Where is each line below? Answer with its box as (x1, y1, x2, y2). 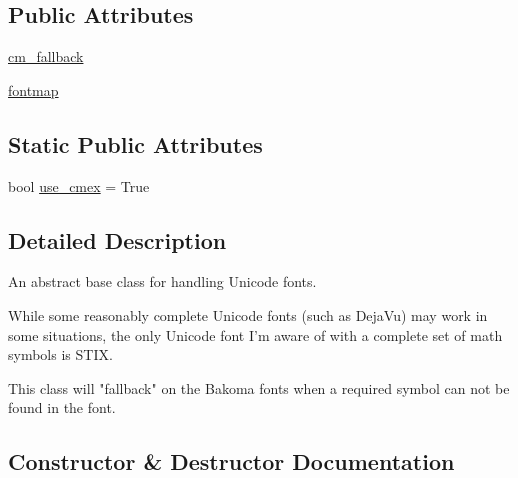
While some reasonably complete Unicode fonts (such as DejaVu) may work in (8, 304, 488, 325)
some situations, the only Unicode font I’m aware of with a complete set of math (8, 324, 503, 345)
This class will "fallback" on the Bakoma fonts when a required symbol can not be (8, 377, 510, 398)
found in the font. (8, 397, 116, 418)
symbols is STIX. (8, 344, 113, 365)
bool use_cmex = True (8, 175, 150, 196)
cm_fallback (8, 46, 84, 67)
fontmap (8, 79, 59, 100)
